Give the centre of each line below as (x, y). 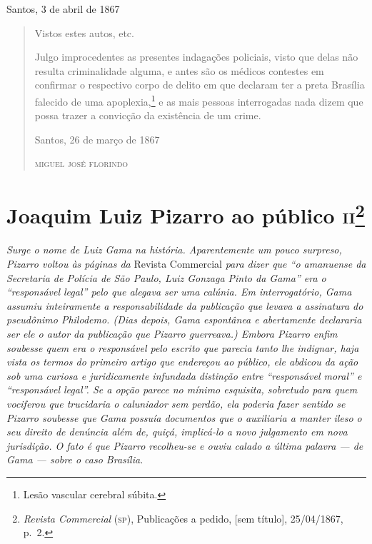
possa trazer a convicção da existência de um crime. (148, 115)
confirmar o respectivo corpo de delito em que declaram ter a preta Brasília (200, 85)
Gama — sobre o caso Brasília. (75, 459)
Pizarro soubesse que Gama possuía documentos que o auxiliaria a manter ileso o (184, 417)
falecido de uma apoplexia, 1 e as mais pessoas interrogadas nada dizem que (199, 100)
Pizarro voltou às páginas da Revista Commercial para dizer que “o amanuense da (186, 264)
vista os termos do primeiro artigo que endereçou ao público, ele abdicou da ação (182, 362)
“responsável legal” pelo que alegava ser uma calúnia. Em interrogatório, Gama (179, 292)
